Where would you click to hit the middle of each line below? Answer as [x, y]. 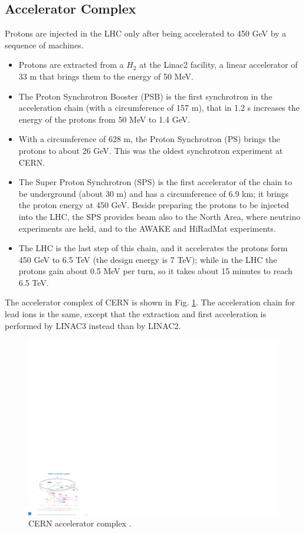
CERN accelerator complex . [80, 523]
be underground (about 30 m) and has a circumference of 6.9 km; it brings [154, 193]
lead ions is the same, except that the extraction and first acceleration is [136, 314]
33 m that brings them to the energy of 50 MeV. [106, 76]
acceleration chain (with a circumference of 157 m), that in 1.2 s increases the [159, 108]
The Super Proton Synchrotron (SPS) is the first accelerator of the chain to [155, 182]
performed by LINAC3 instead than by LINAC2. [93, 325]
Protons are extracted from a [71, 65]
